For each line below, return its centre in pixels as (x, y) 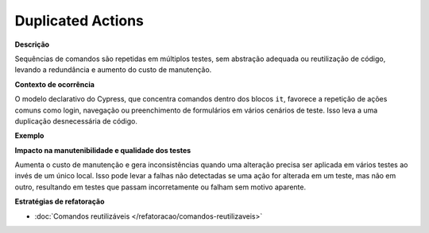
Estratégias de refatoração (60, 201)
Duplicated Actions (79, 21)
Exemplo (29, 136)
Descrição (32, 44)
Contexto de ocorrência (55, 84)
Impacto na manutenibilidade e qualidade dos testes (103, 150)
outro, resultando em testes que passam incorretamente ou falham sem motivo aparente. (160, 187)
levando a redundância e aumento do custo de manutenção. (113, 70)
